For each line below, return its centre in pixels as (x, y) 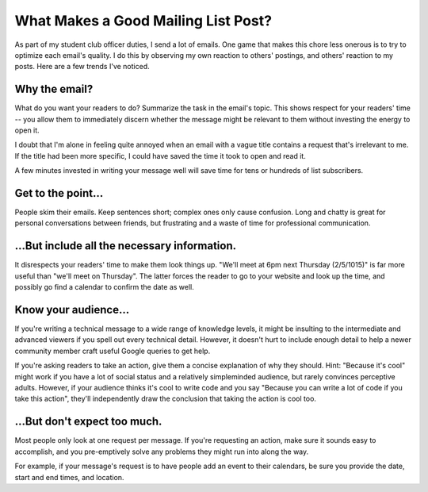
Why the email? (54, 89)
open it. (27, 130)
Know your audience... (72, 309)
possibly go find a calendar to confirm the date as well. (104, 287)
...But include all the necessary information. (126, 246)
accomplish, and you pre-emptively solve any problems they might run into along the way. (162, 452)
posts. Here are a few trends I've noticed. (82, 67)
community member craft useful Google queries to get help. (113, 351)
